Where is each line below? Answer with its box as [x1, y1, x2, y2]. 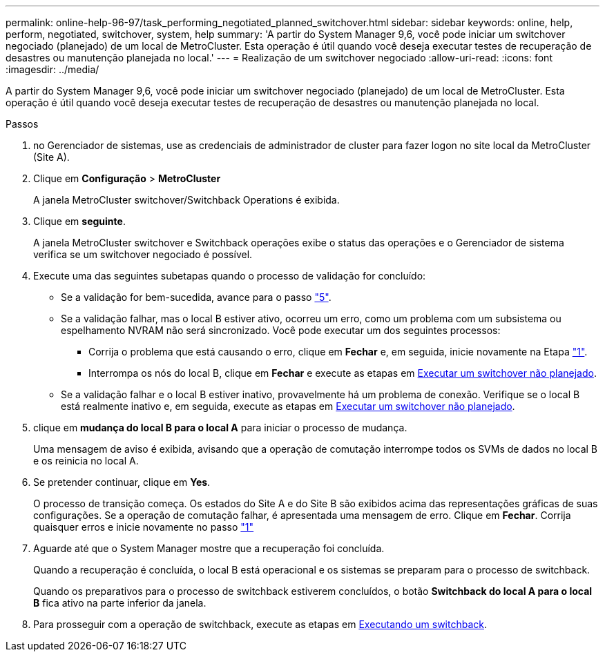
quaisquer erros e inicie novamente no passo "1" [33, 521, 254, 533]
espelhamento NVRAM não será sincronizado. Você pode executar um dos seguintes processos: [61, 324, 501, 336]
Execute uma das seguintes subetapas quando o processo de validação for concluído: [33, 270, 426, 282]
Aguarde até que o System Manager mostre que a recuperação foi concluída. [33, 542, 385, 554]
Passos [6, 118, 39, 130]
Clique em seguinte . [33, 215, 126, 227]
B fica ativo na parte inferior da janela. [33, 597, 207, 609]
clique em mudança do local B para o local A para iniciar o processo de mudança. [33, 422, 407, 433]
